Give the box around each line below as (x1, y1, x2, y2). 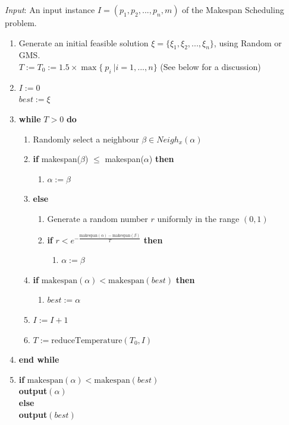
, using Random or (213, 36, 282, 49)
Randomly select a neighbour (33, 132, 139, 145)
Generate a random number (47, 212, 148, 224)
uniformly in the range (157, 212, 240, 224)
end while (18, 353, 59, 366)
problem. (5, 17, 37, 28)
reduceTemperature (51, 336, 122, 345)
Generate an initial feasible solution (18, 36, 149, 49)
